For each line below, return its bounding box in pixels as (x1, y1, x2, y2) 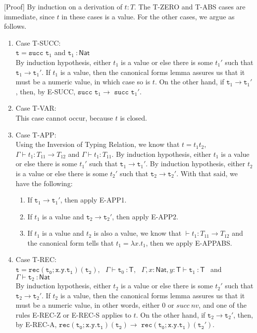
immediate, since (4, 11, 54, 21)
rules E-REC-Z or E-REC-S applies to (15, 309, 131, 320)
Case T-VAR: (15, 103, 56, 113)
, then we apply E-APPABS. (146, 237, 232, 248)
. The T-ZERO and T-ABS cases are (134, 1, 246, 11)
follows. (4, 21, 27, 31)
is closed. (120, 112, 148, 123)
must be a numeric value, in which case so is (15, 76, 151, 87)
